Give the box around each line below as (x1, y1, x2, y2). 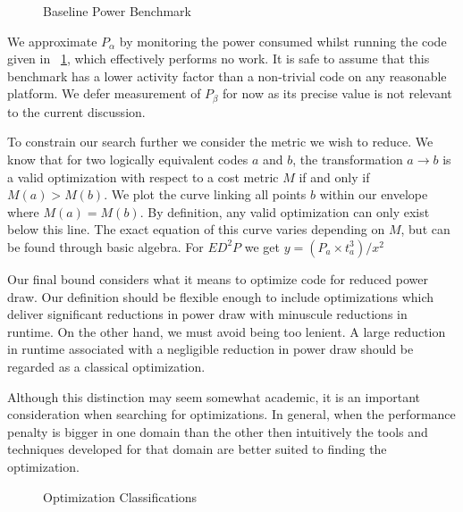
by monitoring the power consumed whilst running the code (119, 31, 447, 50)
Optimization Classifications (43, 487, 198, 506)
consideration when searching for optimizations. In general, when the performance (7, 405, 456, 424)
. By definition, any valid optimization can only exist (139, 202, 430, 221)
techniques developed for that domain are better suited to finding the (7, 440, 387, 458)
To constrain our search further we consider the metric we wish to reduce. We (7, 132, 434, 151)
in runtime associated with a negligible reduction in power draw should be (7, 340, 414, 358)
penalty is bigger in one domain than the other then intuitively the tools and (7, 422, 428, 441)
